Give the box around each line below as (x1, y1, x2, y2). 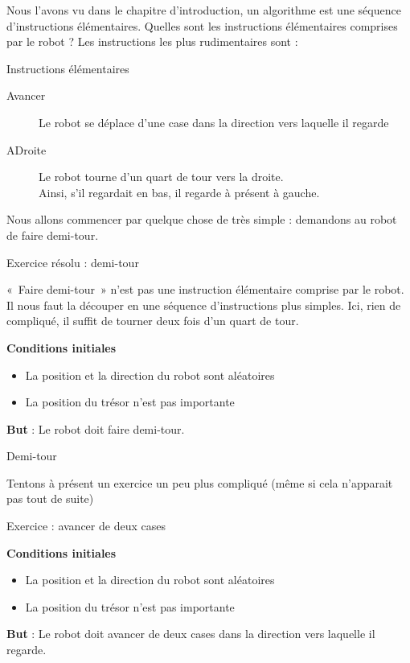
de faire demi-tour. (6, 226, 99, 243)
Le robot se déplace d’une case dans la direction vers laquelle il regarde (39, 113, 389, 130)
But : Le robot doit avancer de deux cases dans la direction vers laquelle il (6, 625, 375, 642)
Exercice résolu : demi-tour (6, 253, 139, 270)
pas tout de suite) (6, 490, 94, 507)
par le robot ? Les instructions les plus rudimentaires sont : (6, 33, 298, 50)
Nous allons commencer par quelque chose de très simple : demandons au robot (6, 211, 397, 228)
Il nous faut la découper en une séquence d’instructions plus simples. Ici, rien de (6, 296, 401, 313)
